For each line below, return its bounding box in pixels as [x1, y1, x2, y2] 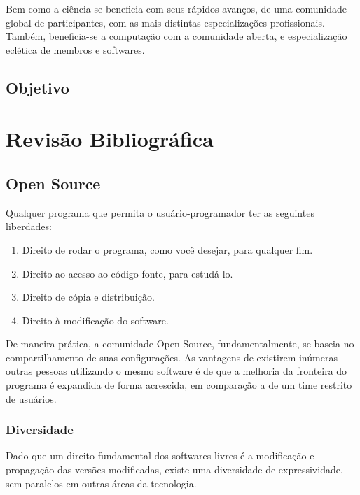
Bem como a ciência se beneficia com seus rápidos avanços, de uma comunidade [6, 1, 347, 15]
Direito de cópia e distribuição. [22, 289, 155, 304]
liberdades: [6, 219, 52, 234]
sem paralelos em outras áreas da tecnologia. [6, 475, 197, 490]
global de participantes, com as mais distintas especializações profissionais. [6, 15, 325, 29]
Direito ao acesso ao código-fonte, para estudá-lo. [22, 266, 233, 280]
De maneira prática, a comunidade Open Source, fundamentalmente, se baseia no [6, 336, 354, 351]
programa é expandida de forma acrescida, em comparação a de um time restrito [6, 378, 352, 392]
